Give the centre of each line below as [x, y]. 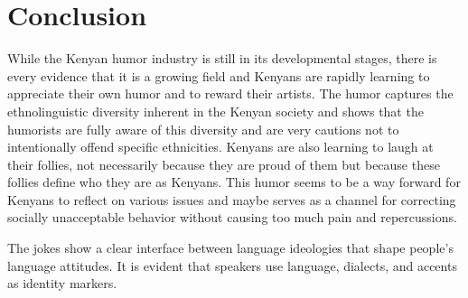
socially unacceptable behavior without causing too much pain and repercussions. [232, 217]
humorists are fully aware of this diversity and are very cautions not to [203, 129]
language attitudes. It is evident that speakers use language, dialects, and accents [232, 265]
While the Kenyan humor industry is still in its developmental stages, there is [222, 58]
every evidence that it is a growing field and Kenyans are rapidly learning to [219, 75]
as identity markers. [62, 283]
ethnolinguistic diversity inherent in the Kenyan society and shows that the [215, 111]
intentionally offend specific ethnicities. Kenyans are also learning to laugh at [220, 147]
